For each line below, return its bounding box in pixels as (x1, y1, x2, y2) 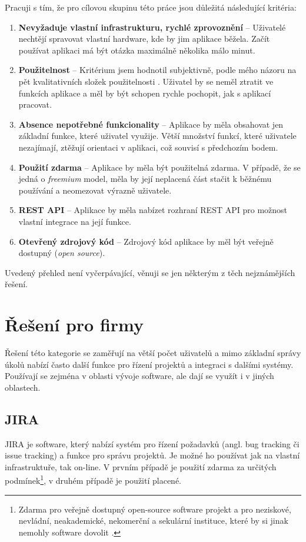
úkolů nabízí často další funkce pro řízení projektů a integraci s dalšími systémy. (5, 358, 294, 370)
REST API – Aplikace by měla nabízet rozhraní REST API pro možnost (18, 204, 288, 216)
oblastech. (5, 381, 41, 393)
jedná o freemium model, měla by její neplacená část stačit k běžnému (18, 172, 272, 185)
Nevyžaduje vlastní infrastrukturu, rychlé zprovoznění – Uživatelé (18, 21, 286, 33)
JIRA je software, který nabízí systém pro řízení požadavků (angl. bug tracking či (5, 437, 300, 450)
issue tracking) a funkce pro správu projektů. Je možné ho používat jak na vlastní (5, 449, 300, 461)
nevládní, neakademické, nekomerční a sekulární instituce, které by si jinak (18, 514, 288, 527)
